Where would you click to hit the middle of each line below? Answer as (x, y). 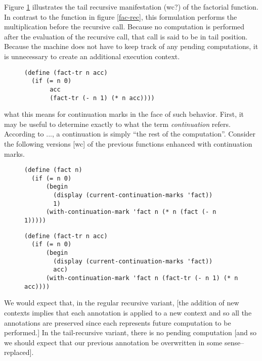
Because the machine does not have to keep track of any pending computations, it (131, 46)
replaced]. (19, 352)
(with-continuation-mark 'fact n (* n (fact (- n (131, 212)
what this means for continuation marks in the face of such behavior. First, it (124, 114)
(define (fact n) (53, 170)
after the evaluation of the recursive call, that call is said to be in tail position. (126, 36)
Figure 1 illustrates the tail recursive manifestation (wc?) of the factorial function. (131, 7)
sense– (234, 342)
